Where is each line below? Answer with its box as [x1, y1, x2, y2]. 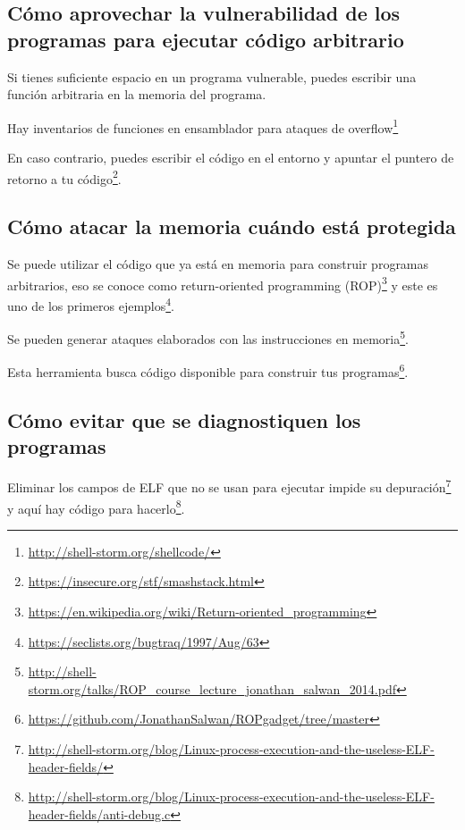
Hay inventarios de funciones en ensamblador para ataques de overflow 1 [7, 115, 399, 137]
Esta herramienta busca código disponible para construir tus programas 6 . [7, 360, 409, 381]
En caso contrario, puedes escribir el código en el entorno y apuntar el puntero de [7, 148, 454, 167]
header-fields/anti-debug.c [28, 804, 171, 823]
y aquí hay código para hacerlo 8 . [7, 496, 185, 517]
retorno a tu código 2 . [7, 166, 122, 188]
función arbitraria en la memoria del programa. [7, 85, 266, 104]
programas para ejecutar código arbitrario [7, 25, 404, 53]
